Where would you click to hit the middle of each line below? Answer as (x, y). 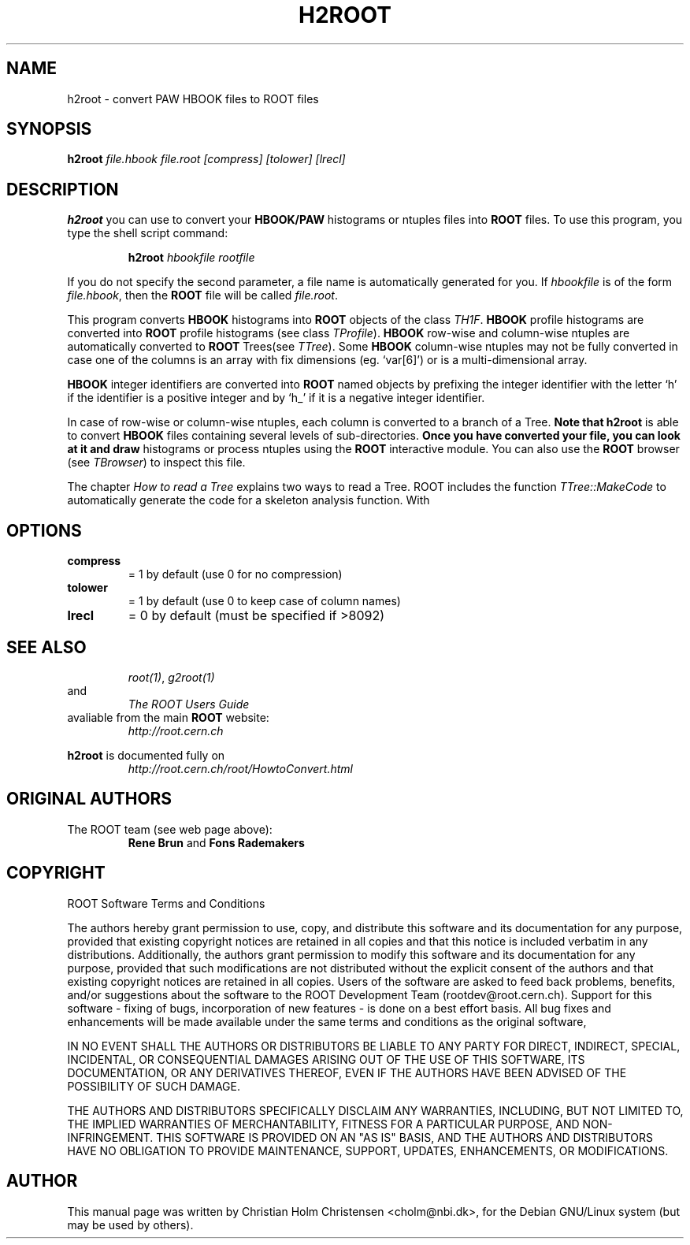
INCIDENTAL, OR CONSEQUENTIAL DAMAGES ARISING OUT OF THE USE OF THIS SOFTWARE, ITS (326, 1059)
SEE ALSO (46, 647)
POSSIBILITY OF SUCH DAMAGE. (154, 1086)
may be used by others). (130, 1225)
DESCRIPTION (63, 189)
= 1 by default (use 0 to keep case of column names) (264, 601)
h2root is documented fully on (146, 755)
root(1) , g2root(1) (171, 677)
